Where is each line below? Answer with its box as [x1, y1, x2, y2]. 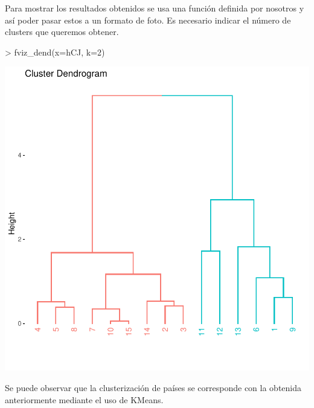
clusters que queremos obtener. [5, 25, 119, 38]
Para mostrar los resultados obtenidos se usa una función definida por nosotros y [5, 2, 304, 14]
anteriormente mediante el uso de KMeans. [5, 393, 164, 406]
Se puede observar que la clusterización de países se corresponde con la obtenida [5, 381, 302, 394]
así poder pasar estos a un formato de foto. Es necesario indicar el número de [5, 13, 291, 26]
